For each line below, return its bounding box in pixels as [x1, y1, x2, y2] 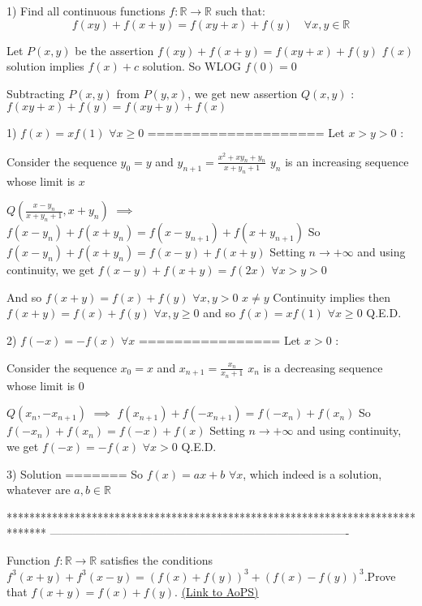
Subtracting [6, 84, 65, 101]
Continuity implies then [273, 288, 391, 305]
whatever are [6, 481, 71, 498]
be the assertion [75, 41, 154, 58]
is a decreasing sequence [263, 359, 383, 376]
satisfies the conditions [100, 551, 213, 568]
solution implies [6, 58, 84, 75]
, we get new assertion [187, 84, 298, 101]
